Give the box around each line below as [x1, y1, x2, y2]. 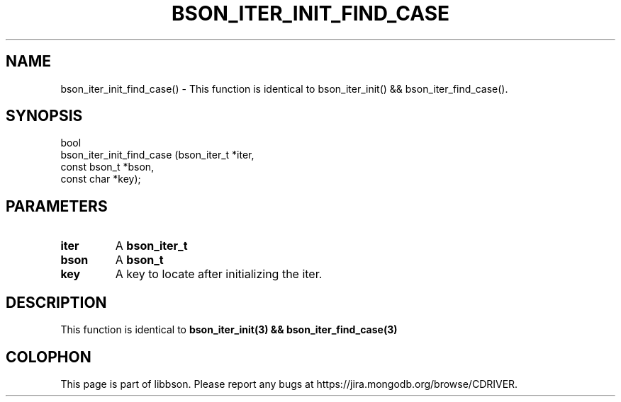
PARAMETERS [6, 197, 108, 215]
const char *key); [60, 173, 141, 185]
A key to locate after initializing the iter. [115, 267, 323, 282]
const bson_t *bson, [60, 161, 155, 173]
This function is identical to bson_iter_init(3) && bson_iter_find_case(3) [60, 323, 398, 336]
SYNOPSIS [6, 107, 83, 125]
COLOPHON [6, 348, 91, 366]
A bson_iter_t [115, 239, 188, 253]
